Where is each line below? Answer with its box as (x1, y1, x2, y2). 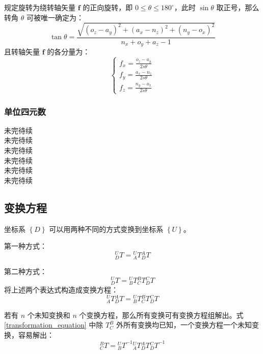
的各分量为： (47, 46, 90, 57)
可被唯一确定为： (26, 12, 84, 22)
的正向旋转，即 (83, 2, 133, 12)
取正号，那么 (216, 2, 259, 12)
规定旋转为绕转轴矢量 (4, 2, 75, 12)
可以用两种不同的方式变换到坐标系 (49, 223, 164, 234)
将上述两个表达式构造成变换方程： (4, 284, 118, 294)
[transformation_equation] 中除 (4, 319, 103, 330)
